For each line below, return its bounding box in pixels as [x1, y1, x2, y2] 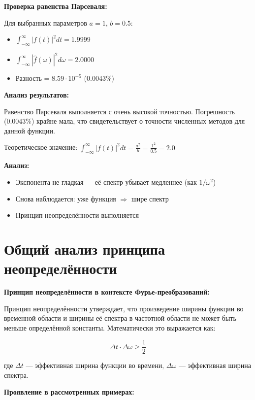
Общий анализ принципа [4, 238, 165, 259]
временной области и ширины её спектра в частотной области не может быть [4, 313, 236, 323]
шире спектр [131, 193, 169, 203]
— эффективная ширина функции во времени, [26, 360, 164, 370]
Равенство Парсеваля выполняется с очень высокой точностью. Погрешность [4, 106, 235, 116]
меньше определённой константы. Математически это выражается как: [4, 322, 216, 333]
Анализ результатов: [4, 90, 69, 100]
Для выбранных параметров [4, 17, 87, 28]
